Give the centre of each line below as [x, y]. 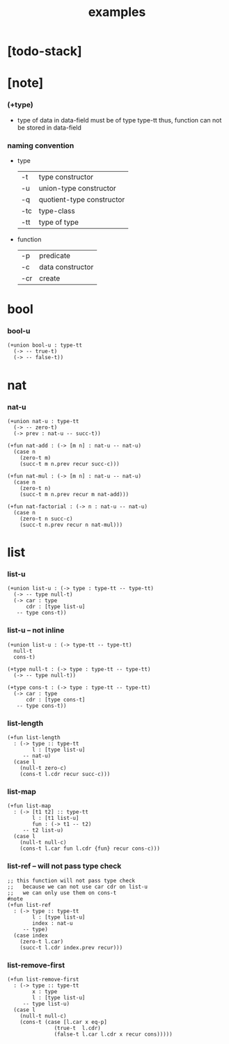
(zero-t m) [35, 458]
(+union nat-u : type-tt [43, 421]
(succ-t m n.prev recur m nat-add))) [74, 494]
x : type [45, 991]
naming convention [41, 145]
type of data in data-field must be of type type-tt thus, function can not [119, 120]
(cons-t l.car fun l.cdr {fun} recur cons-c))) [90, 849]
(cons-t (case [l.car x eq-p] [64, 1022]
